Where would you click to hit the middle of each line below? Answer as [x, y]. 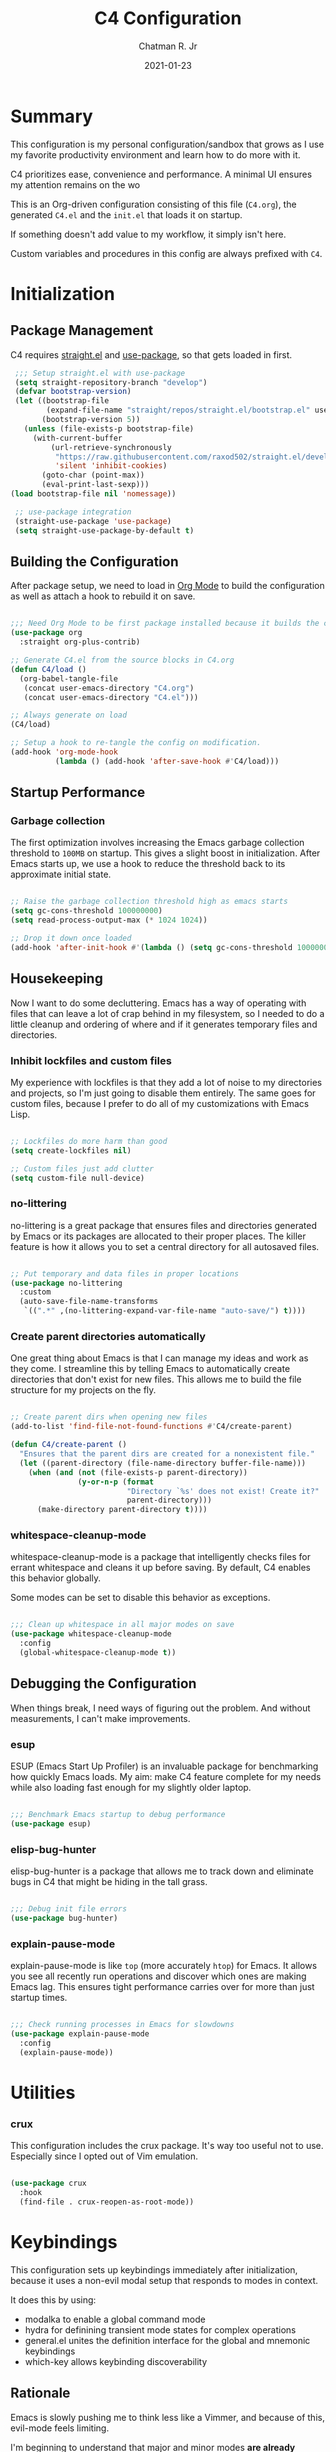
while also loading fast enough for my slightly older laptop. [131, 1788]
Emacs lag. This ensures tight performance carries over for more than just [162, 1987]
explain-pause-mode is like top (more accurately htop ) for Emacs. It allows [164, 1966]
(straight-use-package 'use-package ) [93, 521]
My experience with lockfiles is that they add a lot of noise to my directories [166, 1082]
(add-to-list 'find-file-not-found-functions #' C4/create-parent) [151, 1427]
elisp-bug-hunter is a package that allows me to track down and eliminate [162, 1871]
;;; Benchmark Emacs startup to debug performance [118, 1815]
